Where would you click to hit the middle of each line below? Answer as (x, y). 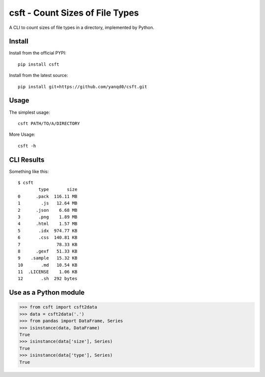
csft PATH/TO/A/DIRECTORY (49, 123)
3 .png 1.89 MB (48, 217)
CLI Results (27, 160)
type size (58, 189)
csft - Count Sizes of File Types (74, 13)
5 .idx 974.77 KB (48, 231)
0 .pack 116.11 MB (48, 196)
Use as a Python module (47, 292)
